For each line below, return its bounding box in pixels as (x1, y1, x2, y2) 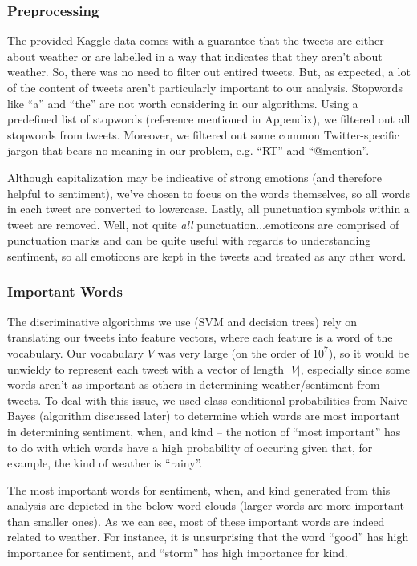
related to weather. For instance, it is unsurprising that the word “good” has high (7, 528, 409, 545)
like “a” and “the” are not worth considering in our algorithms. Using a (7, 95, 358, 111)
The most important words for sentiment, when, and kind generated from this (7, 481, 391, 498)
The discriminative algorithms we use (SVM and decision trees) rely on (7, 313, 358, 329)
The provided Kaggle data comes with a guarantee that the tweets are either (7, 32, 384, 49)
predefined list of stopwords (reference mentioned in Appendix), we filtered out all (7, 111, 411, 127)
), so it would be (328, 344, 410, 361)
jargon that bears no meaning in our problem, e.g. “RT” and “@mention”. (7, 142, 370, 159)
